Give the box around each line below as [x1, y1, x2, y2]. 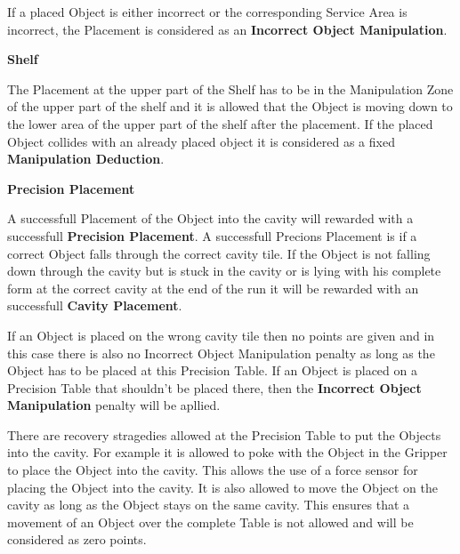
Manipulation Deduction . [7, 149, 165, 168]
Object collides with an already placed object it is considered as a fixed [7, 132, 395, 150]
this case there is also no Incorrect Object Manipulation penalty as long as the [7, 343, 435, 362]
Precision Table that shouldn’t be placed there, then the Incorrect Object [7, 378, 422, 397]
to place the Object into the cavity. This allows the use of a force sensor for [7, 461, 418, 479]
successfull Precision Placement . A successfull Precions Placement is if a [7, 226, 417, 245]
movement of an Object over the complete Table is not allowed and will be [7, 512, 414, 531]
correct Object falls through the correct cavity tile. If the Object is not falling [7, 244, 431, 262]
